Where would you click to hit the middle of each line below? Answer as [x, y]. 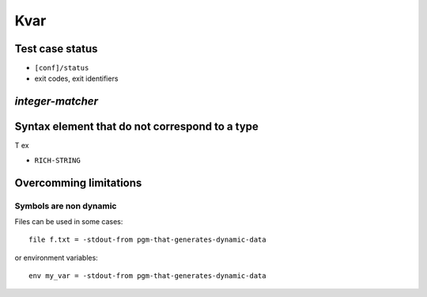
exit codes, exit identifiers [76, 78]
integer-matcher [57, 102]
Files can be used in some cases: [69, 221]
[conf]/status [62, 68]
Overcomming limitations [78, 183]
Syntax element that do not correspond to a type [136, 127]
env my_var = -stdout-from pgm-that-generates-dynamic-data [147, 276]
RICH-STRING [57, 160]
